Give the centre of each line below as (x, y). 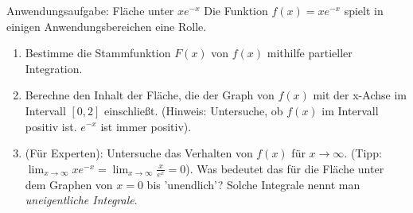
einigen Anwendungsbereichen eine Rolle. (107, 26)
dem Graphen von (69, 184)
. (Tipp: (363, 153)
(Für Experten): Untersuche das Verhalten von (139, 153)
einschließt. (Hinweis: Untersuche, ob (194, 110)
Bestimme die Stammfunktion (98, 53)
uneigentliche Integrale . (81, 200)
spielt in (364, 10)
